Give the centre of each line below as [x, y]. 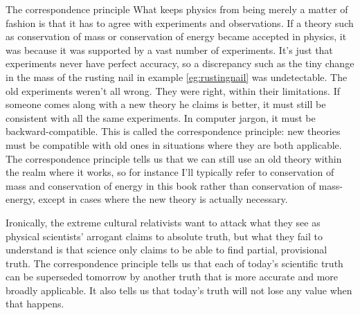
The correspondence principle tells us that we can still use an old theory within [174, 158]
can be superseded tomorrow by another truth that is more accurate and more [172, 277]
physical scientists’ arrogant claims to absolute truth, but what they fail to [164, 236]
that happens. [35, 304]
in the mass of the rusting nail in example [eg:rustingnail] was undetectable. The [177, 76]
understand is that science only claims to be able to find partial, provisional [166, 250]
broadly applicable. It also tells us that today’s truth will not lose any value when [179, 290]
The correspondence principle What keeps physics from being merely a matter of [177, 9]
